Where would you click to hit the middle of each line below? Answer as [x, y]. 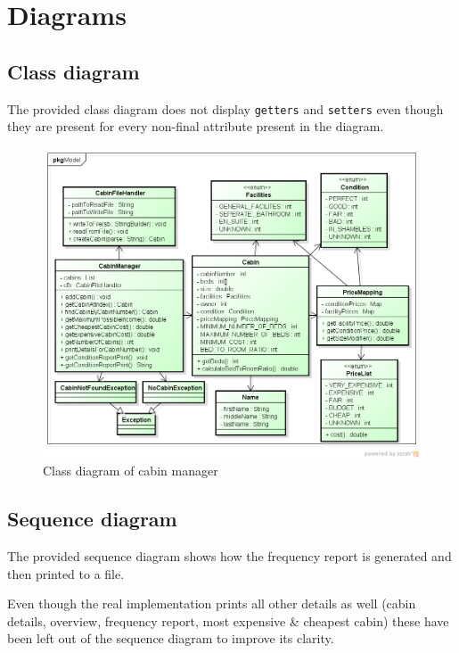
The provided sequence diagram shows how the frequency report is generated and [229, 555]
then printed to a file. [66, 573]
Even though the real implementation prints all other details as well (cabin [212, 603]
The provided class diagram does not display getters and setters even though [225, 108]
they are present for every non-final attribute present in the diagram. [196, 126]
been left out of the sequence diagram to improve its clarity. [171, 638]
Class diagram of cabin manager [131, 471]
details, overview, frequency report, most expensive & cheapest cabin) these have [228, 620]
